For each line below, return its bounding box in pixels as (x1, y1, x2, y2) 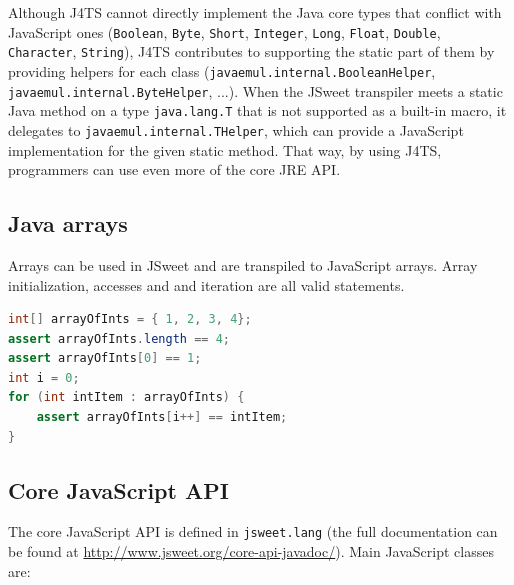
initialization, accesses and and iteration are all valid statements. (8, 274, 405, 295)
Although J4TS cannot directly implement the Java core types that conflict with (8, 2, 502, 22)
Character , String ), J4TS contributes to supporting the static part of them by (8, 41, 495, 62)
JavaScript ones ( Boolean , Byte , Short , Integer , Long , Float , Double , (8, 21, 441, 42)
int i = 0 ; (8, 370, 80, 385)
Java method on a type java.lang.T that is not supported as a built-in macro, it (8, 100, 507, 121)
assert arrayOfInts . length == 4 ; (8, 331, 230, 346)
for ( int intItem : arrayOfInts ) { (8, 390, 245, 405)
